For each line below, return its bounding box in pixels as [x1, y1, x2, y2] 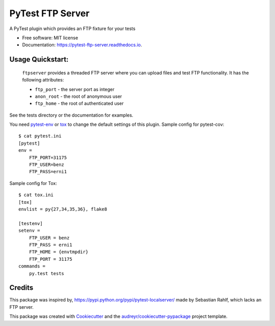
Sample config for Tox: [9, 180, 58, 186]
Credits [9, 283, 34, 292]
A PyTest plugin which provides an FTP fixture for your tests [9, 25, 136, 32]
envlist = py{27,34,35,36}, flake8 [18, 206, 107, 212]
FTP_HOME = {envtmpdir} [29, 249, 89, 255]
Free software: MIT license [22, 35, 78, 41]
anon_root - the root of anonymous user [35, 93, 122, 99]
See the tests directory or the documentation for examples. [9, 112, 133, 118]
